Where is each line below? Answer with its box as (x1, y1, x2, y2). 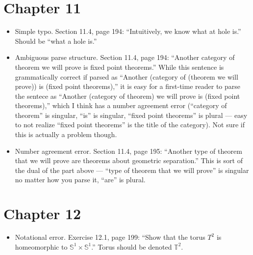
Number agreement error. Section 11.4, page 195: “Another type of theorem (15, 145, 242, 156)
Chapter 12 (3, 203, 81, 224)
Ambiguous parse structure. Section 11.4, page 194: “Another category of (15, 52, 235, 62)
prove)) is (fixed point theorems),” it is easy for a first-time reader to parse (15, 81, 240, 91)
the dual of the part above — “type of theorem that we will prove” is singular (15, 165, 249, 175)
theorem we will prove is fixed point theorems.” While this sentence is (15, 61, 224, 72)
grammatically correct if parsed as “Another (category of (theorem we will (15, 71, 238, 82)
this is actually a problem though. (15, 129, 117, 140)
